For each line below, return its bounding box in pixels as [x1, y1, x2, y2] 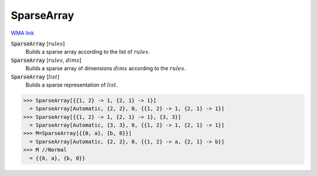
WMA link [11, 29, 35, 36]
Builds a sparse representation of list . [25, 81, 119, 88]
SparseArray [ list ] [11, 73, 60, 80]
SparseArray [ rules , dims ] [11, 57, 82, 64]
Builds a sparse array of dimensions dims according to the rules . [25, 65, 186, 72]
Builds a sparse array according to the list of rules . [25, 48, 150, 55]
